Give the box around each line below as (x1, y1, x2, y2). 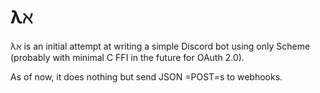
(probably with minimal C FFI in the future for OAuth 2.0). (10, 51, 245, 63)
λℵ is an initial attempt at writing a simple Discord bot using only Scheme (10, 40, 311, 52)
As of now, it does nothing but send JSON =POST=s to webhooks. (10, 70, 283, 83)
